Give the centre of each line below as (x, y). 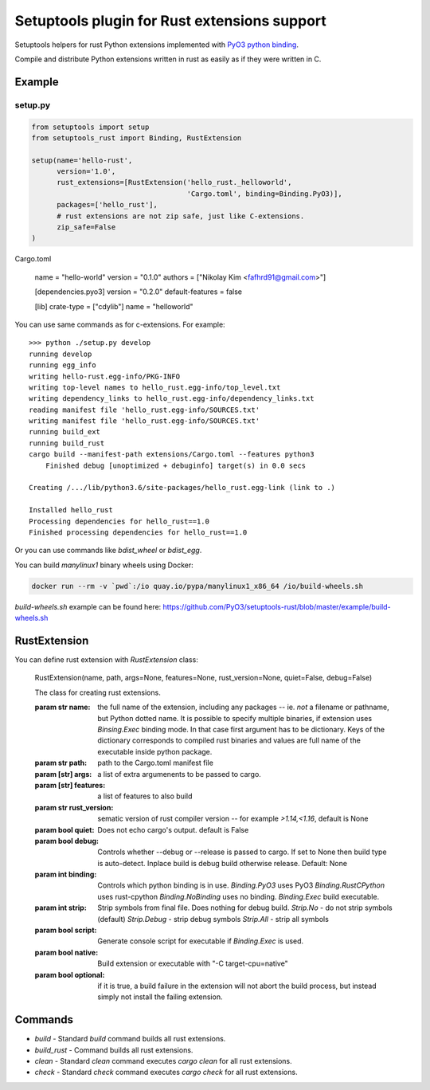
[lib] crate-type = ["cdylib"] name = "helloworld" (114, 306)
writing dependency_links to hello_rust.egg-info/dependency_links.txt (172, 399)
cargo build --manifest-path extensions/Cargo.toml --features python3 (172, 455)
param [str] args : (63, 774)
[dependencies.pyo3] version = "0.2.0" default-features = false (139, 292)
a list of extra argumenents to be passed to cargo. (180, 774)
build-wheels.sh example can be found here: (88, 606)
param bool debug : (67, 841)
